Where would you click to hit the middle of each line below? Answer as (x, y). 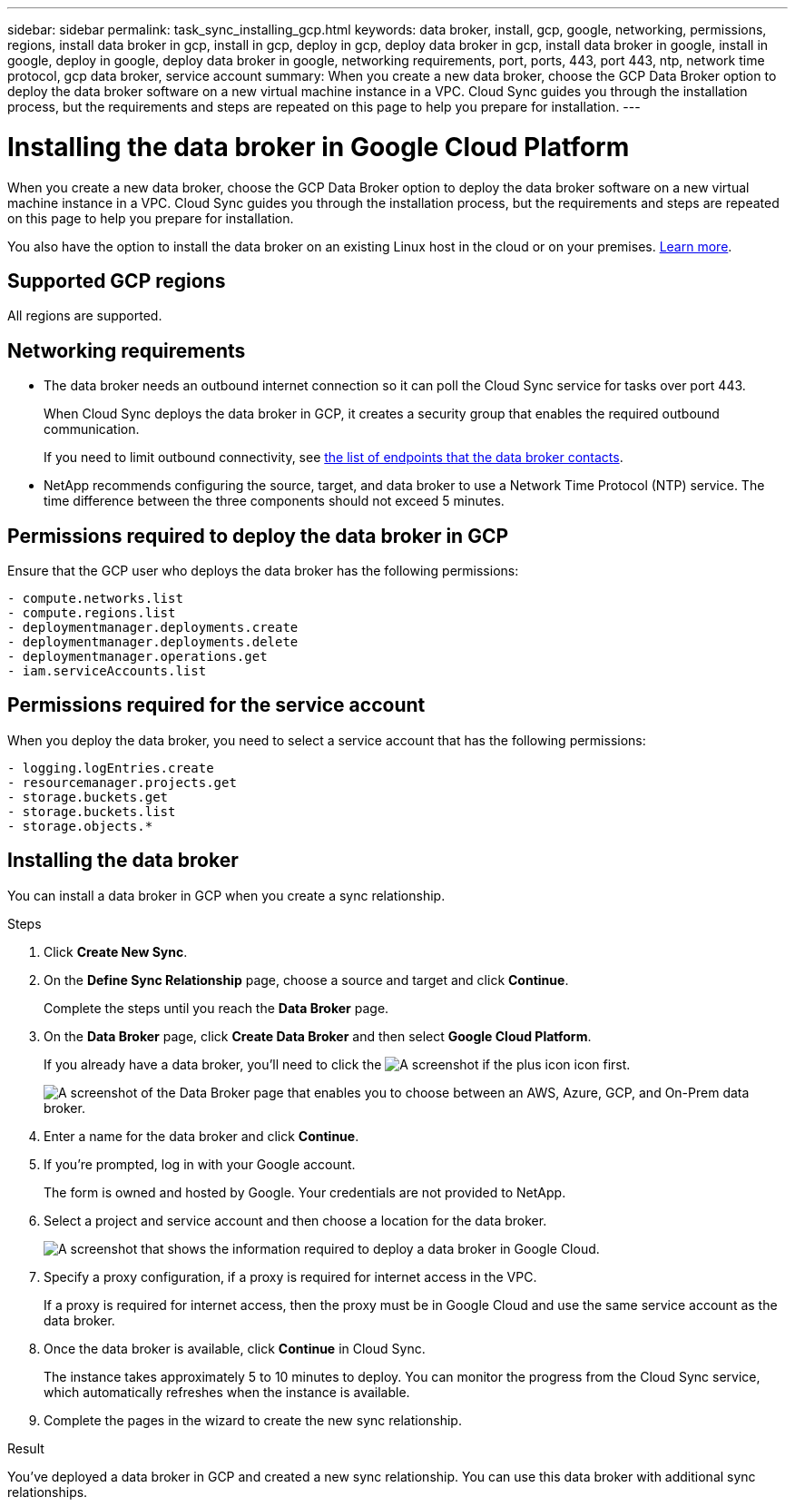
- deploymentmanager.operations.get (137, 657)
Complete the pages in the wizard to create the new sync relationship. (253, 1420)
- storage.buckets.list (92, 811)
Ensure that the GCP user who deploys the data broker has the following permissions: (263, 571)
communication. (92, 429)
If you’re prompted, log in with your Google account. (200, 1164)
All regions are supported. (85, 316)
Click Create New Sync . (116, 951)
